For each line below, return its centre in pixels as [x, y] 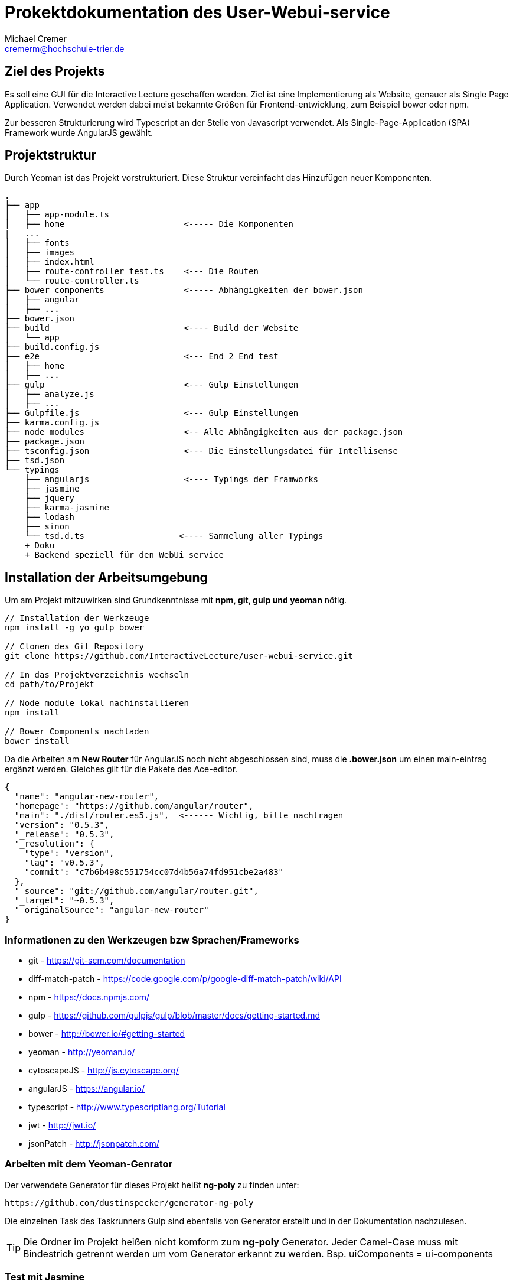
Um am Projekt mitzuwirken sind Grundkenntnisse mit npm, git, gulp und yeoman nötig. [176, 600]
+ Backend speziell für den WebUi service [124, 555]
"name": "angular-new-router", [87, 797]
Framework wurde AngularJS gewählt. [79, 132]
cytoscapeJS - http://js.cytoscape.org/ [104, 1071]
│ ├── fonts [37, 243]
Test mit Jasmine [45, 1277]
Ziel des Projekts [55, 71]
